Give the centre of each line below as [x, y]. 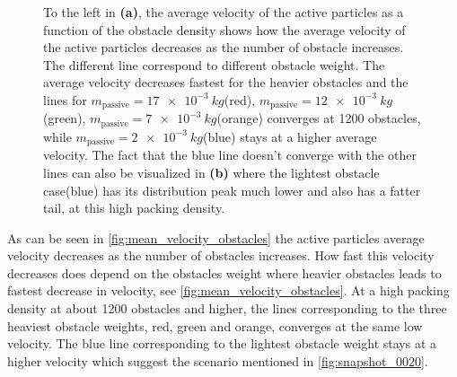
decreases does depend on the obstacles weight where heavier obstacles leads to [224, 272]
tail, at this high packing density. [134, 208]
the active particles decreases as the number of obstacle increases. [224, 47]
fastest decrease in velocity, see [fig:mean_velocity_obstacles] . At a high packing [228, 290]
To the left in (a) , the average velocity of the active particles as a [224, 12]
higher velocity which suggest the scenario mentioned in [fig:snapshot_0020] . [218, 360]
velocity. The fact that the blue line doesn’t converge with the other [230, 155]
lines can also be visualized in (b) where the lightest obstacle [211, 172]
